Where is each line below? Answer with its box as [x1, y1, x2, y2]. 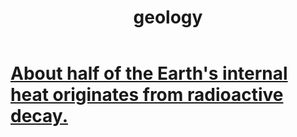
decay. [10, 105, 68, 128]
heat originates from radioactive [10, 84, 284, 106]
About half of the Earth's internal [10, 62, 288, 85]
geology [133, 6, 203, 29]
